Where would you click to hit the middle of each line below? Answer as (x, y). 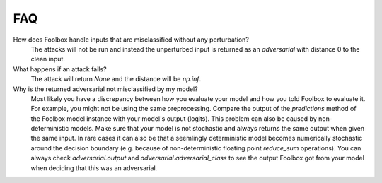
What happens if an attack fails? (60, 69)
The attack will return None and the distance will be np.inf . (116, 79)
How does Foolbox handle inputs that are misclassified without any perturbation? (131, 40)
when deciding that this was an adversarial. (94, 168)
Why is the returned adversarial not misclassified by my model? (105, 89)
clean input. (48, 59)
